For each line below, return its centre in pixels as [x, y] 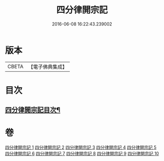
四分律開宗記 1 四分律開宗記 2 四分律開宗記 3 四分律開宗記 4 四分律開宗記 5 [81, 147]
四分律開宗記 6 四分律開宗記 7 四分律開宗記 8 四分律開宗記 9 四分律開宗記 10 [82, 154]
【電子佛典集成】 [48, 67]
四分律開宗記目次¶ [33, 110]
